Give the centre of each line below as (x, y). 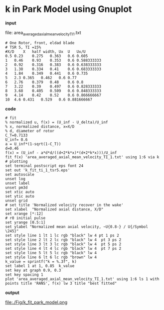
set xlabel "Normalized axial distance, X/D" (54, 209)
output (12, 293)
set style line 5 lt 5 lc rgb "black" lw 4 (51, 253)
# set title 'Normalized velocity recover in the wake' (64, 205)
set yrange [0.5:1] (25, 222)
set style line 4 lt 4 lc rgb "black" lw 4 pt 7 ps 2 (63, 248)
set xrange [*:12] (24, 213)
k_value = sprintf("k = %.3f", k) (41, 261)
